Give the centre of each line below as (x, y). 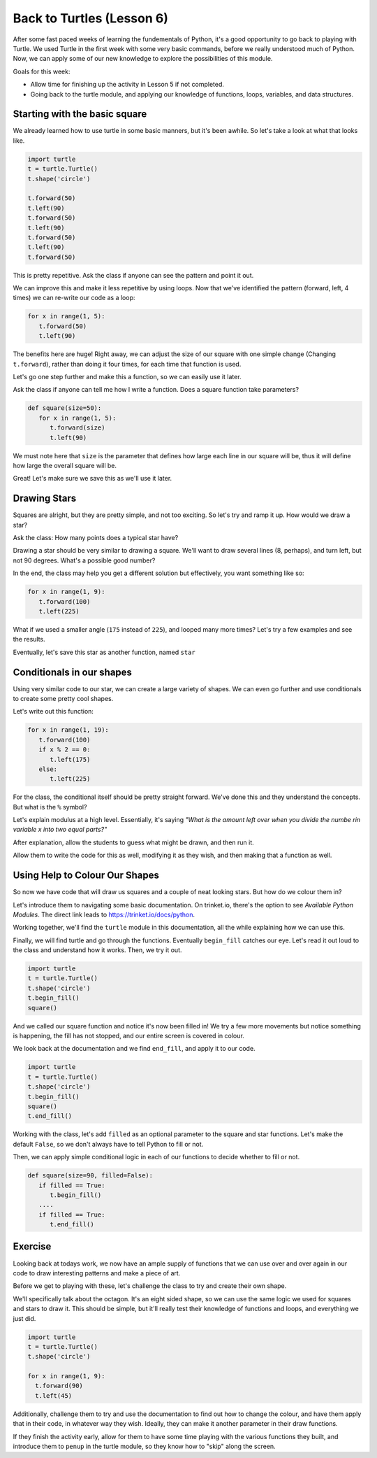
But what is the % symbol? (50, 807)
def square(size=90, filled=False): (90, 1176)
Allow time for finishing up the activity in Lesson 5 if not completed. (127, 85)
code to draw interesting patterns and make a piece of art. (97, 1273)
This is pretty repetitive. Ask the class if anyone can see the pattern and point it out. (133, 275)
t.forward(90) (59, 1386)
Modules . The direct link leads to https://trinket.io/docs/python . (104, 914)
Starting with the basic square (80, 114)
